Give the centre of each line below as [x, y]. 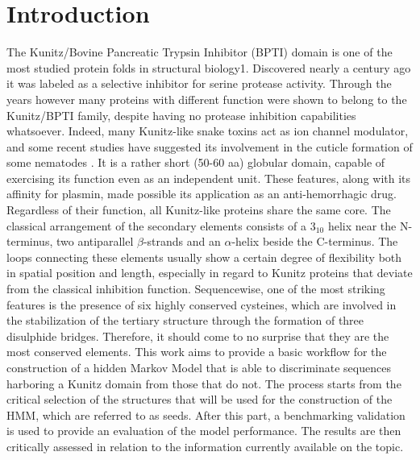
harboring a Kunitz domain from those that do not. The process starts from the [204, 383]
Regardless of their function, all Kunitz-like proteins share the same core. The [199, 210]
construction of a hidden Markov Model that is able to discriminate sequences [199, 367]
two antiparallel [95, 241]
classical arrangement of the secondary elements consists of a [156, 225]
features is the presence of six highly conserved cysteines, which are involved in [202, 304]
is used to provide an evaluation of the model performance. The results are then [204, 431]
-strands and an [182, 241]
